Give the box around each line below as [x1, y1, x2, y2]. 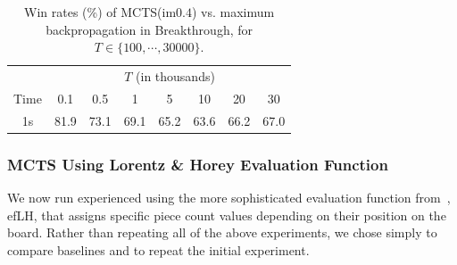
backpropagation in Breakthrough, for [46, 20, 253, 38]
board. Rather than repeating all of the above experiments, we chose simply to [7, 223, 437, 242]
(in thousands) [136, 67, 215, 86]
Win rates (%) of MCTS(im [24, 3, 177, 21]
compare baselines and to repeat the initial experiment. [7, 240, 310, 259]
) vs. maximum [191, 3, 275, 21]
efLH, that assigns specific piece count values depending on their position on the [7, 205, 446, 224]
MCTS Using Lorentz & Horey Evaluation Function [7, 153, 388, 175]
